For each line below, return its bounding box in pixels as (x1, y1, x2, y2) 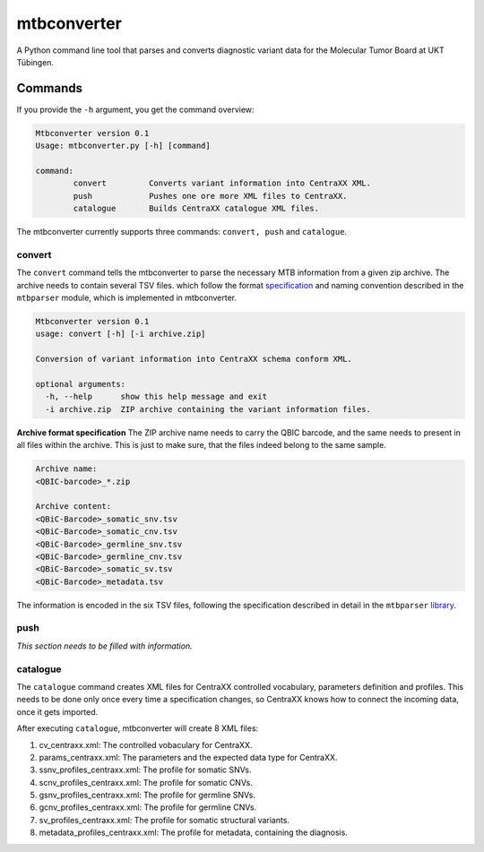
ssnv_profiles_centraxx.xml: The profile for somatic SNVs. (39, 764, 252, 775)
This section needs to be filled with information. (16, 641, 193, 651)
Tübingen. (16, 56, 54, 67)
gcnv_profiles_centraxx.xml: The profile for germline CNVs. (39, 802, 257, 813)
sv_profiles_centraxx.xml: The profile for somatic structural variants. (39, 814, 290, 825)
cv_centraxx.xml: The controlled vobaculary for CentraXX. (39, 739, 253, 750)
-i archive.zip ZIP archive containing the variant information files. (45, 404, 372, 414)
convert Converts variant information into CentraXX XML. (73, 178, 372, 188)
